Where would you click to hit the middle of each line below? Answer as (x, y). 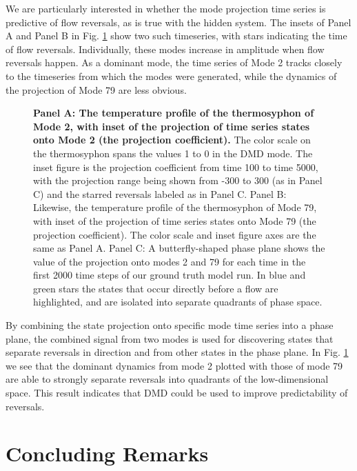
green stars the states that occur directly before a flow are (156, 288)
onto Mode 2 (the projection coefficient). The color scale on (172, 140)
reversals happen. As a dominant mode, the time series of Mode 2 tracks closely (174, 62)
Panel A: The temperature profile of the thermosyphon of (174, 113)
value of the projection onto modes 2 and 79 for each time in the (170, 261)
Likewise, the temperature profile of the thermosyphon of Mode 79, (175, 207)
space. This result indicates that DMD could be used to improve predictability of (177, 393)
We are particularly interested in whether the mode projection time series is (166, 8)
